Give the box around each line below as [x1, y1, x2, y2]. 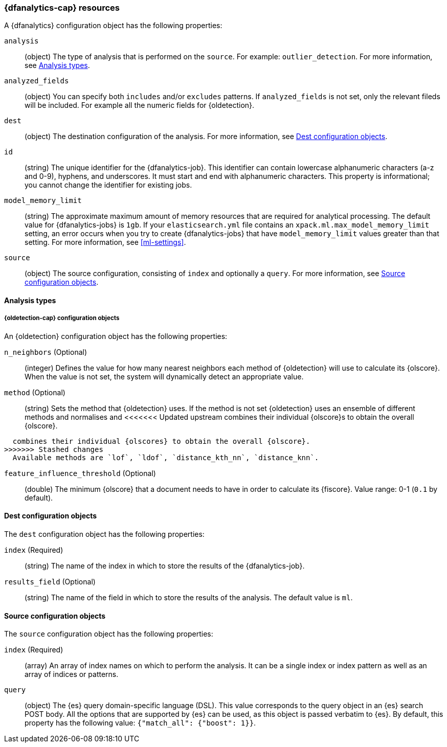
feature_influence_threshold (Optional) [4, 468, 156, 478]
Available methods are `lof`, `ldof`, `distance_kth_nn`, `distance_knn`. [12, 453, 319, 462]
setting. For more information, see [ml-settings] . [25, 238, 186, 247]
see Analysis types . [25, 61, 90, 70]
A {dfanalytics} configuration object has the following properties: [4, 21, 222, 30]
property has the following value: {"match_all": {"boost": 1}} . [25, 718, 256, 728]
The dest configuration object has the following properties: [4, 529, 205, 538]
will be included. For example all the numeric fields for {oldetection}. [25, 101, 255, 110]
